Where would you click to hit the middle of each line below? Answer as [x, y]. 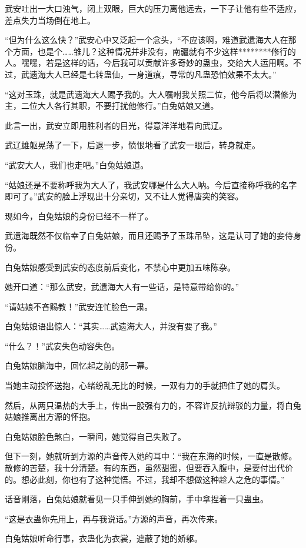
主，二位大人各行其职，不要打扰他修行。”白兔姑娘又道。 [112, 106]
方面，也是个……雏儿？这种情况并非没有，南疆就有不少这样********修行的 [154, 51]
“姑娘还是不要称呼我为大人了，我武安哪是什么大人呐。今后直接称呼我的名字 [151, 184]
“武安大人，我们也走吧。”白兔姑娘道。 [77, 164]
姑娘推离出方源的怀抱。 [50, 417]
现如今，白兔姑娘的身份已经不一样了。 [79, 215]
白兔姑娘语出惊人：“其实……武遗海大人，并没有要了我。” [111, 326]
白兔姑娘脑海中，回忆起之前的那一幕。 [79, 365]
